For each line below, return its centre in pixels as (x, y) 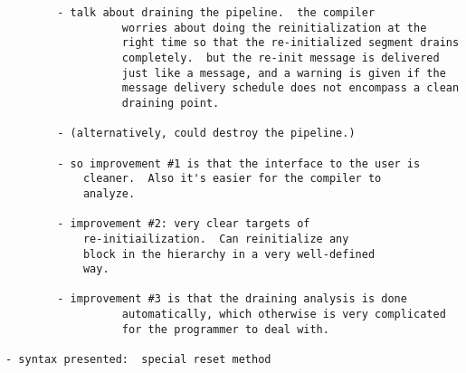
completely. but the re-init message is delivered (281, 57)
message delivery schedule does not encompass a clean (290, 88)
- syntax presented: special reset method (138, 360)
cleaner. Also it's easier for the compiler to (232, 179)
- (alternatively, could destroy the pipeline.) (206, 134)
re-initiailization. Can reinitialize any (216, 239)
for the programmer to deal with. (225, 329)
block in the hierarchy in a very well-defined (229, 254)
